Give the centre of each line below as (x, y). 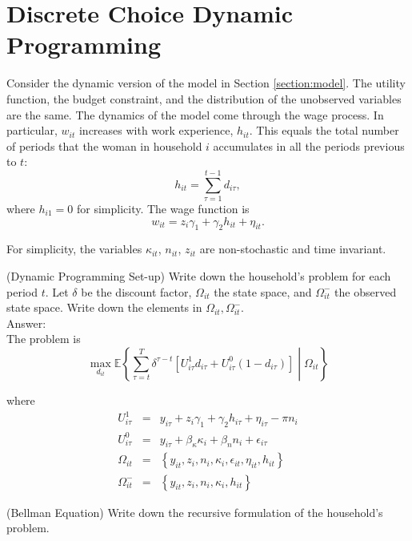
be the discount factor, (136, 291)
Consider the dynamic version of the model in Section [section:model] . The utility (206, 83)
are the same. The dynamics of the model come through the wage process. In (195, 114)
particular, (32, 130)
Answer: (26, 323)
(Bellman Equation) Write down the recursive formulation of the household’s (195, 512)
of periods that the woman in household (104, 145)
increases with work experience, (156, 130)
